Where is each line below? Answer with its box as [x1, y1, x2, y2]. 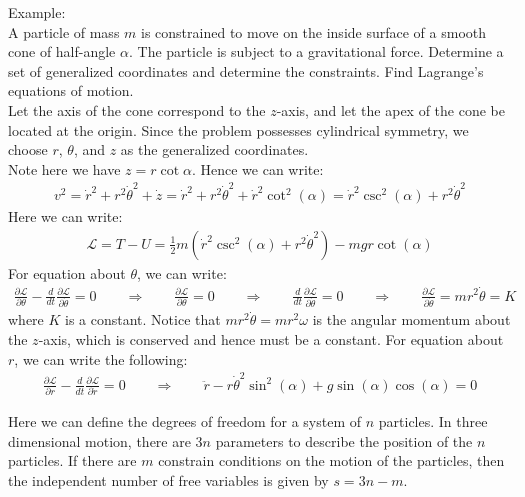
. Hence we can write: [191, 158, 324, 179]
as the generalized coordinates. [120, 139, 309, 160]
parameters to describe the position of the [215, 430, 473, 451]
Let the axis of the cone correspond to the [8, 99, 266, 120]
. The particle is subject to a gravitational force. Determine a [128, 41, 504, 62]
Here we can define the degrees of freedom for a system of [8, 411, 362, 432]
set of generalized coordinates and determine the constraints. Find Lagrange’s [8, 60, 484, 81]
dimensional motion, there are [8, 430, 191, 451]
